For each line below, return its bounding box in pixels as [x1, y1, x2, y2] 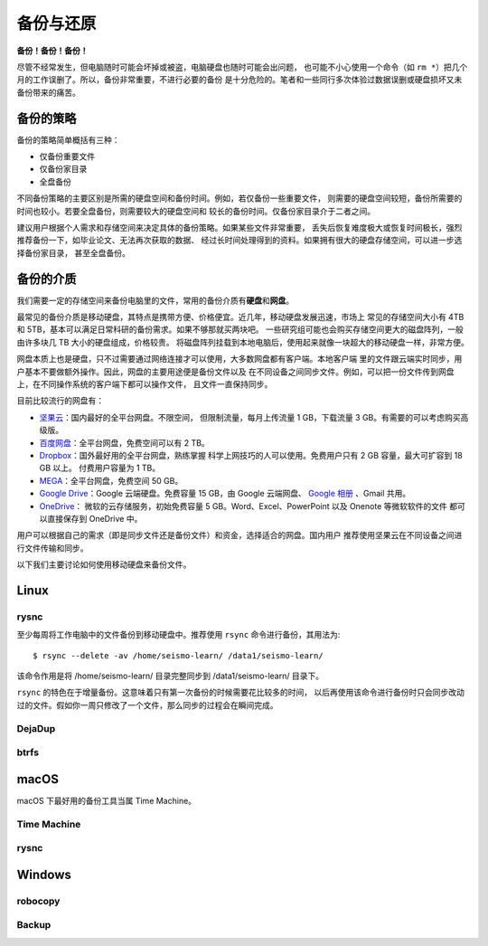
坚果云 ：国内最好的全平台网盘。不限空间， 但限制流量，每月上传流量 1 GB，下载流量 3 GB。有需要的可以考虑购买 [39, 412, 461, 422]
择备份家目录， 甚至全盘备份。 [16, 247, 130, 258]
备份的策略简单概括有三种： [16, 134, 120, 145]
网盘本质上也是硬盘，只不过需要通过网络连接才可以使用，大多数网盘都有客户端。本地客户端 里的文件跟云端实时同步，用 [16, 354, 463, 364]
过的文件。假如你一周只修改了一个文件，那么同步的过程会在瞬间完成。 [16, 699, 278, 710]
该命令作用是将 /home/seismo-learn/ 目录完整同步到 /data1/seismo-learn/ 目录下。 [16, 670, 324, 682]
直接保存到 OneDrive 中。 [46, 513, 143, 524]
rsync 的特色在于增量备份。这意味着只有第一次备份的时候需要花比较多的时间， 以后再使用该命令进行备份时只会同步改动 [16, 687, 465, 698]
